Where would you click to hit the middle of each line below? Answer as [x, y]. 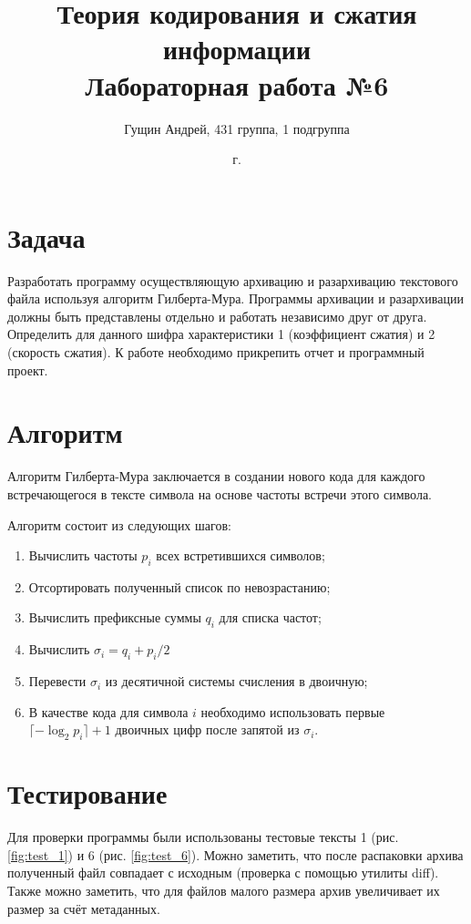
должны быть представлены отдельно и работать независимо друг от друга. [217, 316]
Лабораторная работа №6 [237, 84]
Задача [46, 236]
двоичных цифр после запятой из [207, 729]
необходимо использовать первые [293, 711]
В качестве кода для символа [108, 711]
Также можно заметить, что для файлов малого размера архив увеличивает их [224, 890]
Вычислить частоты [83, 555]
